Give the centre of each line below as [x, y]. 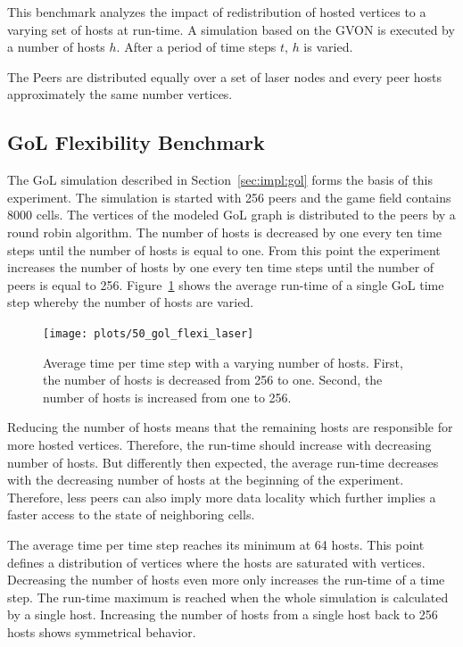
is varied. [328, 47]
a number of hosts [56, 47]
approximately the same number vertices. [120, 94]
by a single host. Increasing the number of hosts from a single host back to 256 [223, 614]
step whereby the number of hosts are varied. [131, 302]
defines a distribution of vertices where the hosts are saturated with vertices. [216, 562]
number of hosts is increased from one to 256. [167, 397]
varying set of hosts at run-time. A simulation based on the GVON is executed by [231, 29]
